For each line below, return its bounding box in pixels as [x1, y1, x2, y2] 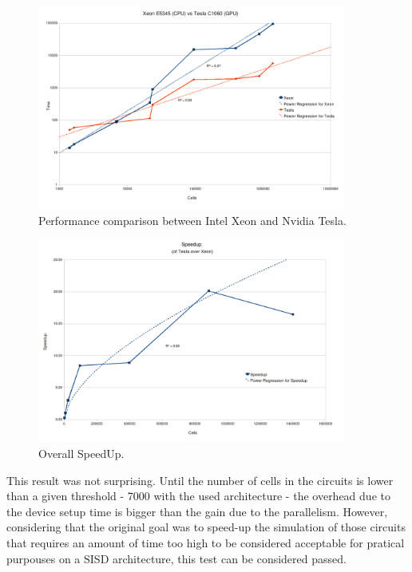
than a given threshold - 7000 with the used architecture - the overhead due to [6, 487, 390, 504]
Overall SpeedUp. [38, 445, 125, 462]
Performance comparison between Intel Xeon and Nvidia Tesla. [38, 211, 347, 228]
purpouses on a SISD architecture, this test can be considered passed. [6, 550, 347, 566]
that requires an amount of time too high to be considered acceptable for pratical [6, 535, 405, 551]
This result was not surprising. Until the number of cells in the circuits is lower [6, 471, 394, 488]
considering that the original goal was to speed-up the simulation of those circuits [6, 519, 406, 535]
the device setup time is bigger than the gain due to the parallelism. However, [6, 503, 388, 519]
